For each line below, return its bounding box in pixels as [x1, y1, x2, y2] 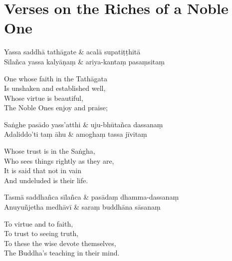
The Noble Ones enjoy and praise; [4, 102, 108, 113]
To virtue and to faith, [4, 218, 73, 229]
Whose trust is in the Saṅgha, [4, 146, 95, 156]
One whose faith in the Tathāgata [4, 73, 107, 83]
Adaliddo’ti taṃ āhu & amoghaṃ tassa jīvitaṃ [4, 129, 147, 139]
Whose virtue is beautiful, [4, 92, 83, 103]
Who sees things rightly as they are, [4, 155, 114, 166]
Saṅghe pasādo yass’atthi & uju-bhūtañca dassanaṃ [4, 119, 163, 129]
